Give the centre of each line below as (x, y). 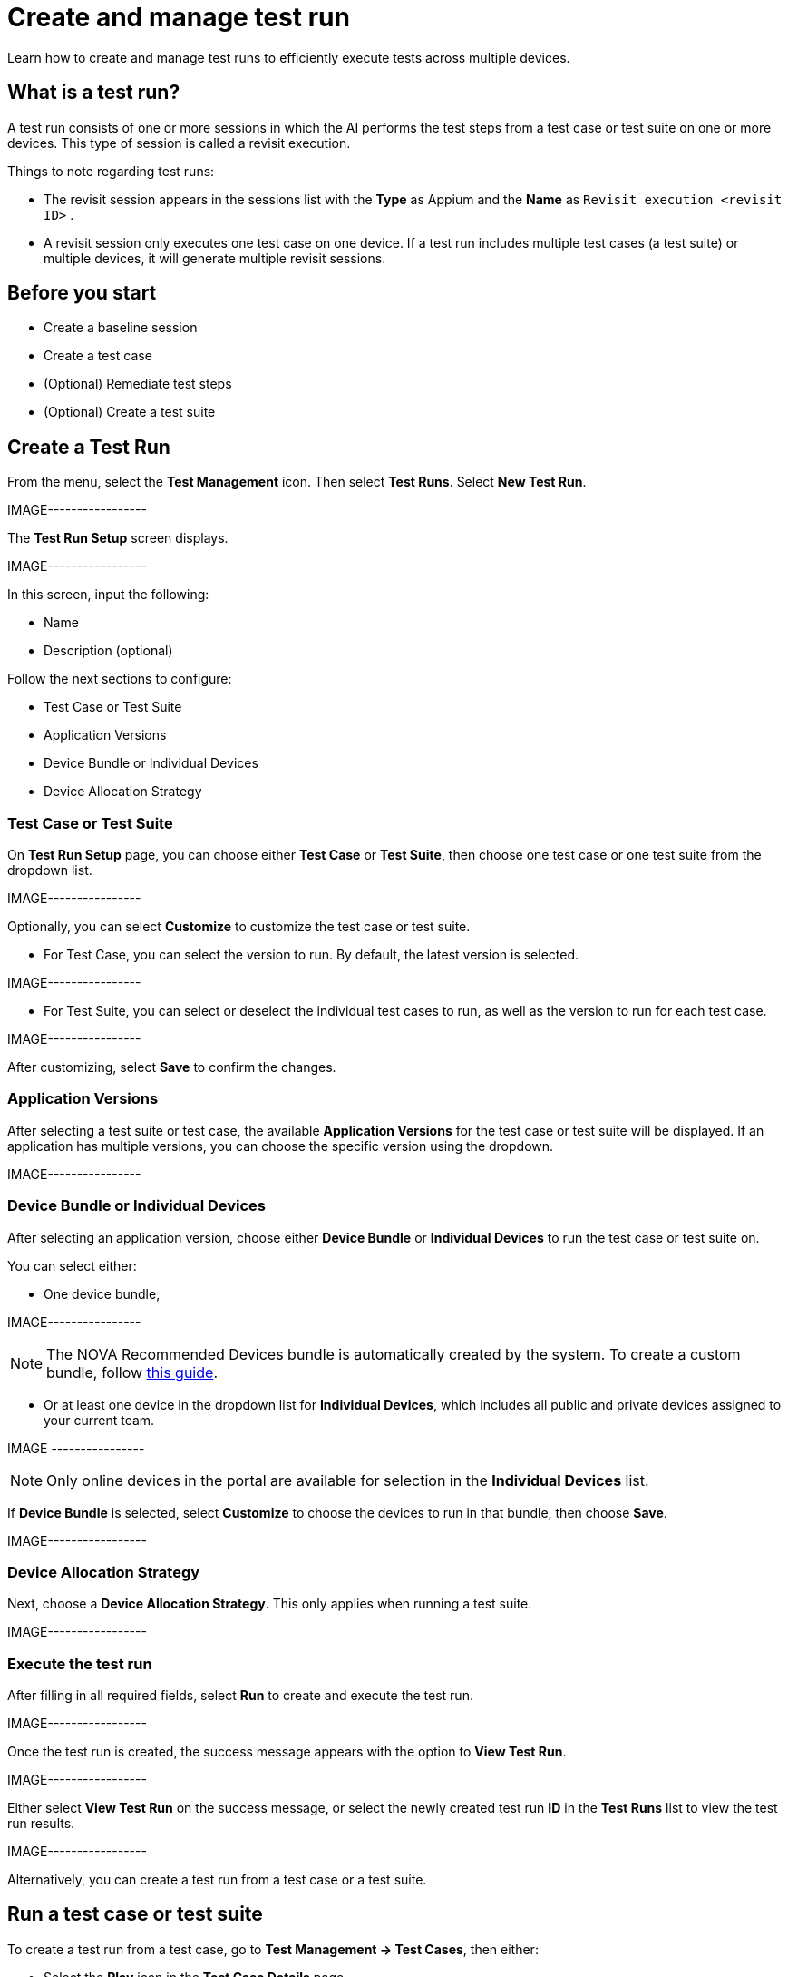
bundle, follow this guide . (132, 1372)
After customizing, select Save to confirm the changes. (172, 1067)
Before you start (82, 293)
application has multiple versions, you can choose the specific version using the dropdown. (281, 1146)
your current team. (99, 1420)
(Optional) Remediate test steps (138, 384)
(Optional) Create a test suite (130, 412)
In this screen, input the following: (108, 595)
